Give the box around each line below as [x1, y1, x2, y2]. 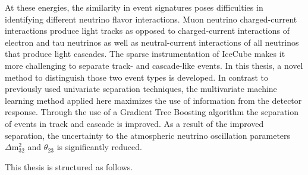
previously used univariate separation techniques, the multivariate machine [5, 82, 277, 95]
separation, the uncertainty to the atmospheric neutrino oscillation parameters [5, 129, 291, 141]
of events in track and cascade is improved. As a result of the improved [5, 117, 264, 129]
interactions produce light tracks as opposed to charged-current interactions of [5, 24, 290, 37]
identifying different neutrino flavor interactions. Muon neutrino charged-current [5, 12, 297, 25]
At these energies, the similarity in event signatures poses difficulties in [5, 1, 263, 13]
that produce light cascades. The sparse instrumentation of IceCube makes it [5, 47, 285, 60]
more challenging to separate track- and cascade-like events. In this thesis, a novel [5, 59, 303, 71]
